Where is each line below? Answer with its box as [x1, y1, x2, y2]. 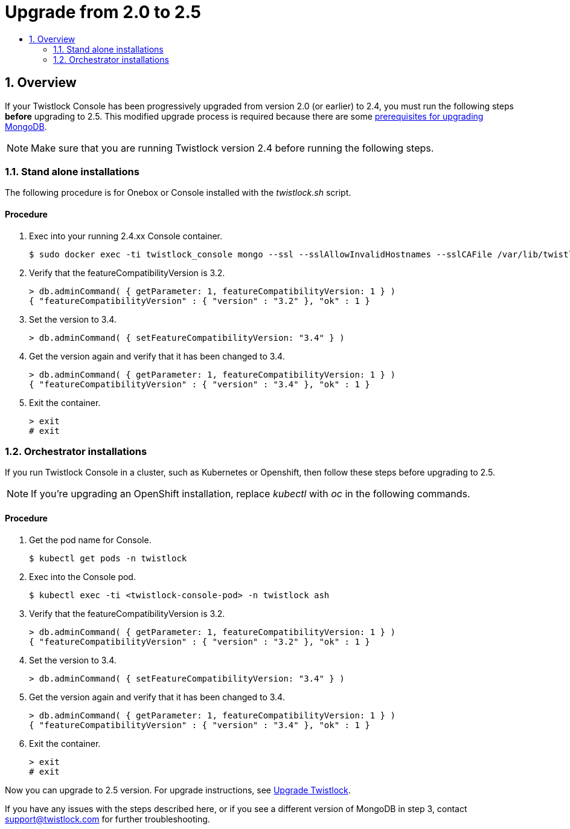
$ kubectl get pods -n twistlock [29, 553, 187, 563]
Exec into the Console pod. [29, 571, 136, 582]
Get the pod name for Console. [29, 534, 152, 545]
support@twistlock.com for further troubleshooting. [5, 813, 210, 824]
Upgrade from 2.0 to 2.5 [5, 2, 201, 22]
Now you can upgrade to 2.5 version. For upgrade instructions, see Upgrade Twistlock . [5, 784, 351, 795]
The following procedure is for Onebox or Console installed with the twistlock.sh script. [5, 187, 351, 198]
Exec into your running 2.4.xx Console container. [29, 230, 223, 241]
